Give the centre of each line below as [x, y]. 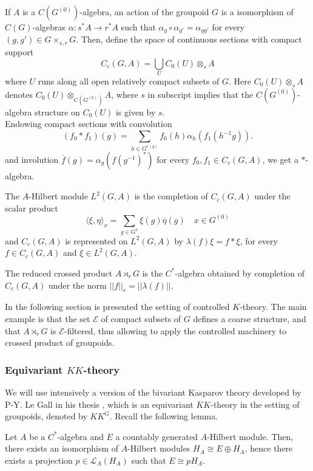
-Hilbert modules [159, 448]
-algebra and [80, 436]
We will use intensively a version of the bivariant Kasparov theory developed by [153, 392]
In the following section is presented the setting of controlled [117, 307]
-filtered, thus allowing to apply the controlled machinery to [175, 330]
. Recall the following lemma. [164, 416]
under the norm [77, 285]
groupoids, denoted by [46, 416]
